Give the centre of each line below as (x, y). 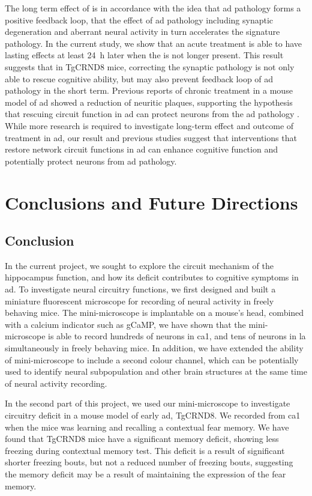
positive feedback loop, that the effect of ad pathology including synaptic (139, 20)
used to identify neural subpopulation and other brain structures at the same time (156, 371)
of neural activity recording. (56, 383)
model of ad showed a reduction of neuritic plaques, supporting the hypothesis (149, 102)
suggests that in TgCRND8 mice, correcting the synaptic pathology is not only (150, 66)
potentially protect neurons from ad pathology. (91, 161)
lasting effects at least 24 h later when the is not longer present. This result (144, 55)
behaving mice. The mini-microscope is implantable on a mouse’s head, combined (154, 313)
